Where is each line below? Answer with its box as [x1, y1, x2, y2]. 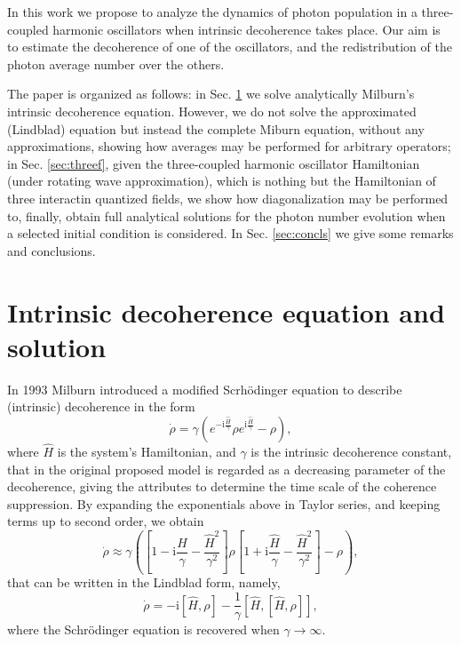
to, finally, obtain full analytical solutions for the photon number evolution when [7, 206, 446, 225]
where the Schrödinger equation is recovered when [7, 620, 280, 639]
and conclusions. [7, 241, 96, 259]
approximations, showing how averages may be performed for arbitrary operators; [7, 137, 451, 155]
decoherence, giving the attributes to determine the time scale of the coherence [7, 477, 437, 496]
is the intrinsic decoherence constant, [250, 442, 452, 461]
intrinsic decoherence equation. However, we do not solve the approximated [7, 101, 417, 120]
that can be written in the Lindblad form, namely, [7, 573, 281, 592]
